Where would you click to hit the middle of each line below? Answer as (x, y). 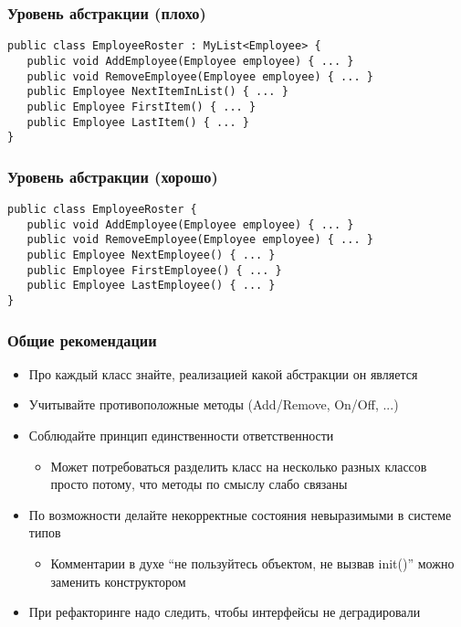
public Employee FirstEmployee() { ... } (154, 270)
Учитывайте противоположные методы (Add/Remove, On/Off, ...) (214, 404)
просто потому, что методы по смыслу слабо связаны (199, 484)
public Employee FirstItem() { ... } (141, 106)
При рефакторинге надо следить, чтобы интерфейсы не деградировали (225, 612)
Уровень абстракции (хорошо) (113, 176)
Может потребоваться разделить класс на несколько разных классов (239, 466)
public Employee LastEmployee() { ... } (151, 286)
